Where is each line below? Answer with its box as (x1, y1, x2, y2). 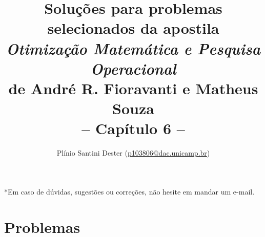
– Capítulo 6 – (81, 118, 185, 139)
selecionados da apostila (47, 17, 219, 38)
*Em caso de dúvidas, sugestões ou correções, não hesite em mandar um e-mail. (4, 186, 255, 197)
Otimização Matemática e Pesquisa (6, 37, 261, 59)
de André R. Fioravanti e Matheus (8, 77, 258, 98)
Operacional (90, 57, 176, 79)
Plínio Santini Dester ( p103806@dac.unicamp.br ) (56, 147, 210, 158)
